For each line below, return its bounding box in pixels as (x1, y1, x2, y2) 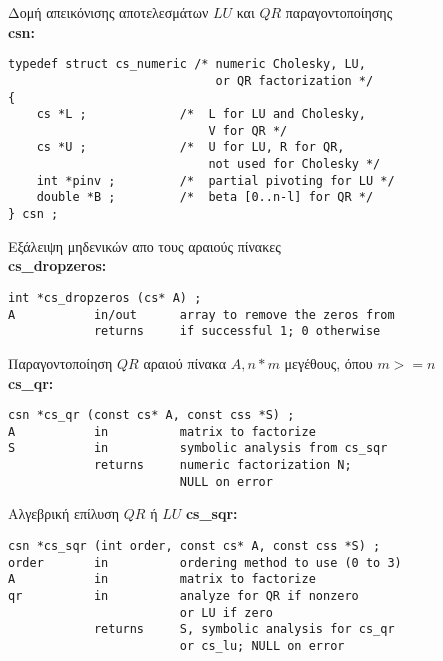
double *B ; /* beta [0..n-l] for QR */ (36, 190, 374, 205)
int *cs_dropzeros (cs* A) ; (8, 290, 202, 305)
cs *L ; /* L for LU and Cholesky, (36, 107, 366, 122)
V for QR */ (208, 123, 288, 138)
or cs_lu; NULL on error (179, 638, 345, 653)
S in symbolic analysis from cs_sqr (8, 441, 388, 456)
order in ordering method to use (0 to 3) (8, 555, 402, 570)
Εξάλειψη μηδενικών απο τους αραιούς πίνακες (8, 235, 281, 256)
